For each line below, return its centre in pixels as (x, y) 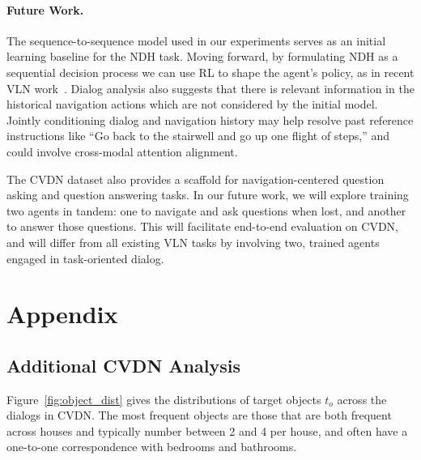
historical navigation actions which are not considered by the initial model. (192, 104)
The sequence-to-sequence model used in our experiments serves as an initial (196, 40)
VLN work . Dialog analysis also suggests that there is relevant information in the (210, 88)
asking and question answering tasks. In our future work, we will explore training (208, 195)
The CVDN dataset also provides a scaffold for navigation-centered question (196, 179)
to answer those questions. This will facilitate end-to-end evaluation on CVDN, (202, 226)
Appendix (62, 314)
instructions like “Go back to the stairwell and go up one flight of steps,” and (198, 136)
